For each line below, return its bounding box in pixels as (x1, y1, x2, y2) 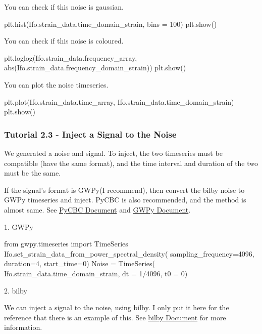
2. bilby (4, 285, 27, 296)
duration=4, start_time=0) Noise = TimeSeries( (4, 258, 155, 269)
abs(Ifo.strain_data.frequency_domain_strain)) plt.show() (4, 62, 186, 73)
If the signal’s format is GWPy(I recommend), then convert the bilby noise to (4, 184, 245, 195)
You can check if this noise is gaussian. (4, 2, 124, 12)
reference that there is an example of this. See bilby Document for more (4, 312, 226, 322)
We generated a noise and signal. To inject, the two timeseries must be (4, 147, 223, 158)
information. (4, 322, 42, 332)
